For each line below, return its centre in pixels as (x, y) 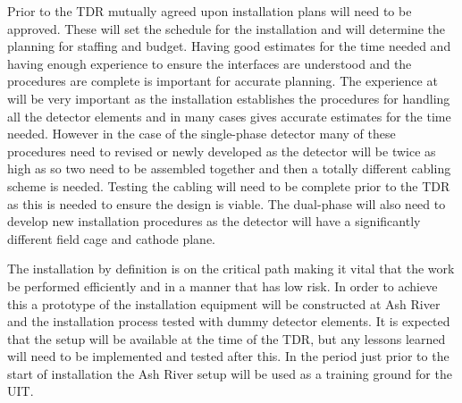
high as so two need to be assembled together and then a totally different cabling (229, 168)
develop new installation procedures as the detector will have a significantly (214, 221)
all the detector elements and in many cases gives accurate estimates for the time (229, 116)
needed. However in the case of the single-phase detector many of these (202, 134)
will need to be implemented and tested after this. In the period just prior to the (228, 356)
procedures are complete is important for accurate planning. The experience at (223, 81)
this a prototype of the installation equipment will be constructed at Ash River (224, 303)
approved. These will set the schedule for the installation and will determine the (227, 28)
